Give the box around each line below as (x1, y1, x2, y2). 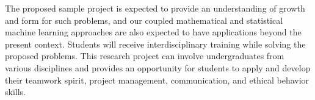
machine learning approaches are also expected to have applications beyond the (5, 26, 302, 38)
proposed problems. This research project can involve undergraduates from (5, 49, 284, 62)
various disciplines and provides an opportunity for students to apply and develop (5, 61, 311, 74)
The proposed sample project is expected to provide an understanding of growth (5, 2, 305, 14)
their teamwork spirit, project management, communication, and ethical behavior (5, 73, 310, 86)
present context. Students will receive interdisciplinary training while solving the (5, 37, 306, 50)
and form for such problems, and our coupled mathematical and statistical (5, 13, 283, 26)
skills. (5, 85, 26, 98)
